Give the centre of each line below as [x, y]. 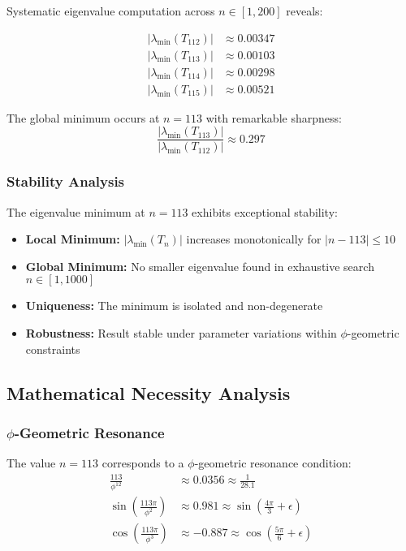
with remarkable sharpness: [274, 117]
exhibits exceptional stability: [265, 211]
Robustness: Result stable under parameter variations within [181, 332]
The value [31, 463]
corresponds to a [143, 463]
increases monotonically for [254, 239]
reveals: [304, 11]
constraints [53, 349]
